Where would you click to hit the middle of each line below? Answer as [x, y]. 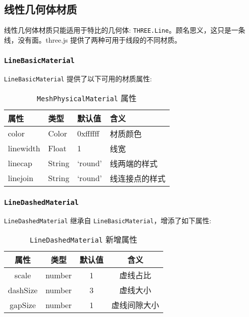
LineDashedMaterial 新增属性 [83, 240]
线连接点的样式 [138, 178]
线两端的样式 [134, 163]
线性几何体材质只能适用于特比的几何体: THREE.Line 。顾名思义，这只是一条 [125, 30]
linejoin [21, 178]
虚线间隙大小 [135, 305]
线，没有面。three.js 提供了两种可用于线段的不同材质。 [93, 39]
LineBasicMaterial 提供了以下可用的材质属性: [78, 79]
